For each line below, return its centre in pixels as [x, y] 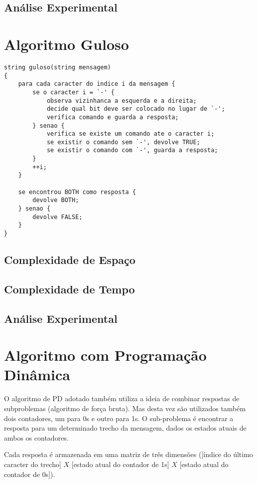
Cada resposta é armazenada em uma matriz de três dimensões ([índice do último [128, 454]
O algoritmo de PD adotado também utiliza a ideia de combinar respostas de [122, 398]
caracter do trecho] [33, 464]
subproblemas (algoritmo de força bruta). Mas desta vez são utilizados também [125, 408]
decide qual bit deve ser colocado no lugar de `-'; [136, 109]
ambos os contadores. [36, 437]
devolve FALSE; [58, 217]
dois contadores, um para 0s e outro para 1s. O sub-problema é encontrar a [119, 418]
